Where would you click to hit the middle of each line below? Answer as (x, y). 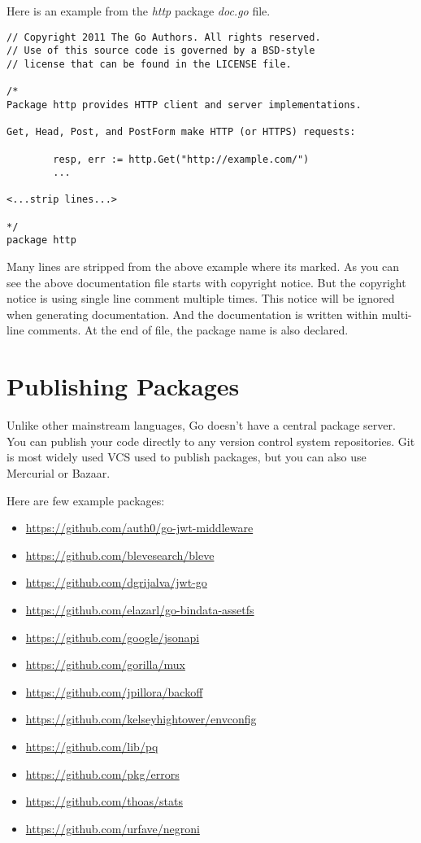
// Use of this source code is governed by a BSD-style (161, 51)
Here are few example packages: (86, 500)
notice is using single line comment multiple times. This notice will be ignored (201, 298)
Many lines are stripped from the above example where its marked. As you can (203, 266)
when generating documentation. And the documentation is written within (193, 314)
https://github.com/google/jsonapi (113, 637)
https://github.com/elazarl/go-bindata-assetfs (140, 609)
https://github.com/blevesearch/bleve (120, 555)
